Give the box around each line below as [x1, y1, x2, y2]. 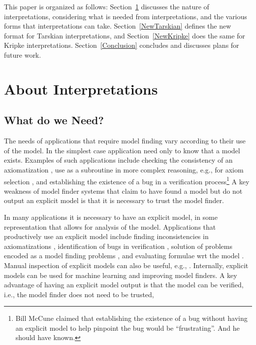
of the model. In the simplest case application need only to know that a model [4, 145, 240, 155]
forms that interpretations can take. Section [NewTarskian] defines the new [4, 21, 231, 31]
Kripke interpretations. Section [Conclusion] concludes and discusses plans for [4, 40, 239, 50]
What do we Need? [4, 112, 104, 128]
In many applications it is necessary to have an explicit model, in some [4, 211, 218, 222]
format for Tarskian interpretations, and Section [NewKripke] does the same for [4, 30, 245, 40]
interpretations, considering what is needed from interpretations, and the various [4, 11, 247, 21]
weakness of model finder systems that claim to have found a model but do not [4, 185, 243, 196]
